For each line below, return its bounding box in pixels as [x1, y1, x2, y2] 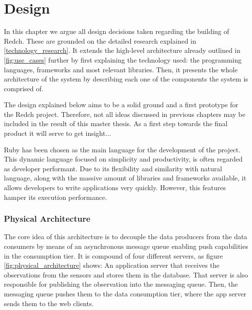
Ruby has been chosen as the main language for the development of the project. [4, 144, 241, 154]
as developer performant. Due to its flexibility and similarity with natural [4, 163, 222, 173]
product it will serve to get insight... [4, 128, 111, 138]
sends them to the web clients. [4, 298, 94, 308]
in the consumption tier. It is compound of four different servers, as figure [4, 250, 223, 261]
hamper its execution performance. [4, 192, 107, 202]
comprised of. [4, 83, 44, 93]
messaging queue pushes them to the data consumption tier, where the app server [4, 289, 247, 298]
